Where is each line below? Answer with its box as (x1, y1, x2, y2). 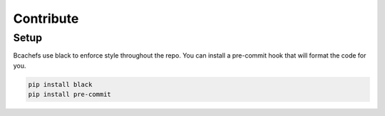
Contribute (13, 11, 79, 26)
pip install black (28, 80, 93, 88)
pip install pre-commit (28, 90, 112, 99)
